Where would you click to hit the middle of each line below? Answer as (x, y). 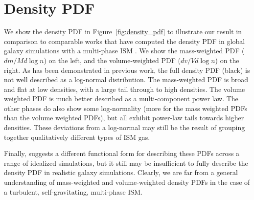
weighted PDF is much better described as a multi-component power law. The (121, 99)
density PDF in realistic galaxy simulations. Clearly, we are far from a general (121, 172)
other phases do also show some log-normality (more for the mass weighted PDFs (126, 108)
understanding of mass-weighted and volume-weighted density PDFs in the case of (127, 182)
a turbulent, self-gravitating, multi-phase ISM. (73, 191)
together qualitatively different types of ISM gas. (77, 137)
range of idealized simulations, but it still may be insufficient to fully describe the (126, 163)
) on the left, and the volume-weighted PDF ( (112, 60)
